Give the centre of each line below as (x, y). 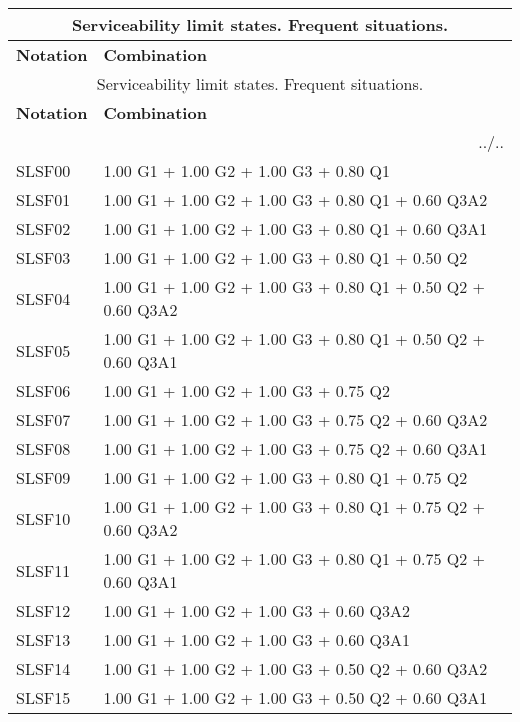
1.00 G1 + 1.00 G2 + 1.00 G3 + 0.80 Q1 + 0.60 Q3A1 (295, 228)
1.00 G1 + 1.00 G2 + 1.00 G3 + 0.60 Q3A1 (256, 639)
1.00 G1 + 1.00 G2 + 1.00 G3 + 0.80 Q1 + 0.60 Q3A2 (295, 199)
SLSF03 (43, 257)
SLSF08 (43, 448)
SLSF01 (43, 199)
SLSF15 (43, 697)
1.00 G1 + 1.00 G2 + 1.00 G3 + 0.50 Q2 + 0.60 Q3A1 (295, 697)
